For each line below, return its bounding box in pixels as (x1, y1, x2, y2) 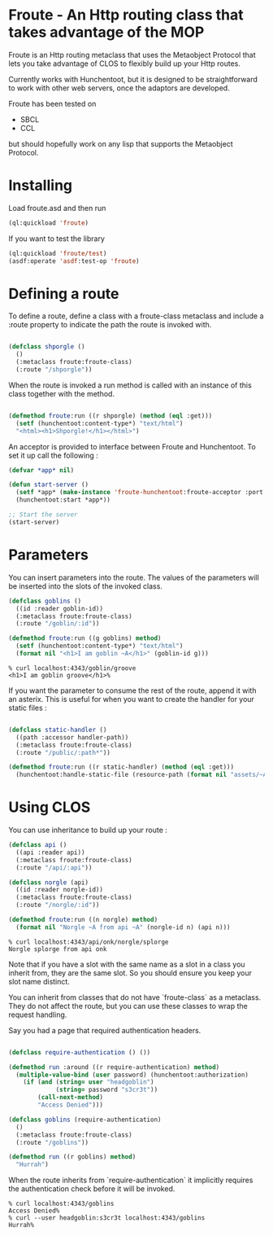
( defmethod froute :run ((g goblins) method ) (8, 634, 162, 642)
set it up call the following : (8, 450, 99, 460)
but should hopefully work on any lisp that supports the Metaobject (8, 138, 233, 148)
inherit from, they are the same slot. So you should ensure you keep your (8, 967, 253, 978)
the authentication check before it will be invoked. (8, 1184, 175, 1194)
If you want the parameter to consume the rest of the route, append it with (8, 686, 257, 695)
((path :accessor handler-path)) (15, 733, 129, 742)
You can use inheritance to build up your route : (8, 825, 168, 835)
